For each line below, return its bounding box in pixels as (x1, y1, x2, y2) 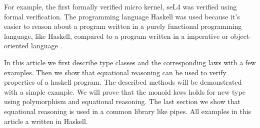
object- (230, 30, 251, 41)
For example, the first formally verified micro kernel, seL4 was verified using (4, 1, 237, 11)
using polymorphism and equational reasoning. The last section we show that (4, 96, 241, 107)
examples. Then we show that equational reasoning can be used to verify (4, 67, 226, 77)
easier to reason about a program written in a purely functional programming (4, 21, 242, 31)
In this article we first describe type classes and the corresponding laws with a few (4, 57, 256, 67)
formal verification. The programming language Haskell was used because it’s (4, 11, 240, 21)
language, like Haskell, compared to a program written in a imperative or (4, 30, 228, 41)
